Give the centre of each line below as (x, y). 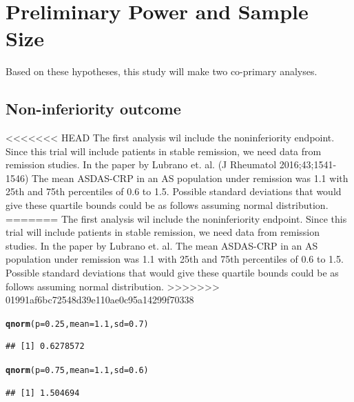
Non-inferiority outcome (93, 109)
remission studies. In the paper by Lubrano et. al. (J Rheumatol (141, 164)
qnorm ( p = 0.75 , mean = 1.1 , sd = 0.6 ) (77, 371)
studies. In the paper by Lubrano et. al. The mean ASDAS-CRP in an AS (162, 245)
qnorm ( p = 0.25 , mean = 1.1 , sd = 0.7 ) (77, 324)
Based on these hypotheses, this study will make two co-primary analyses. (162, 71)
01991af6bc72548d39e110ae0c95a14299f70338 (100, 300)
